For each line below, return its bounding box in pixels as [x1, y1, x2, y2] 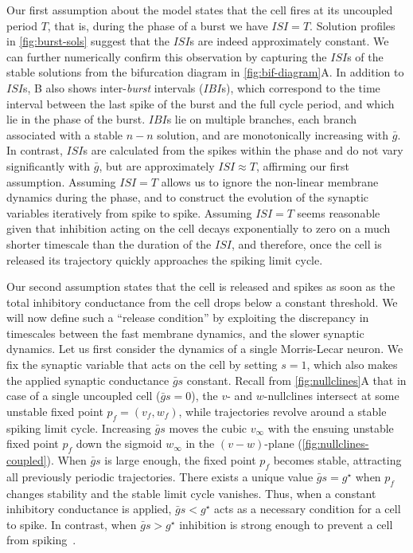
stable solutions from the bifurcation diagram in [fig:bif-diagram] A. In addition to [6, 64, 404, 80]
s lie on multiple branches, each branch [166, 111, 357, 127]
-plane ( [264, 435, 302, 452]
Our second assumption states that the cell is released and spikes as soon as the [6, 278, 395, 295]
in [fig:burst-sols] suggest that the [6, 33, 170, 49]
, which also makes [306, 356, 398, 373]
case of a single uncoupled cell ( [6, 387, 161, 404]
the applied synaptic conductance [6, 371, 169, 388]
